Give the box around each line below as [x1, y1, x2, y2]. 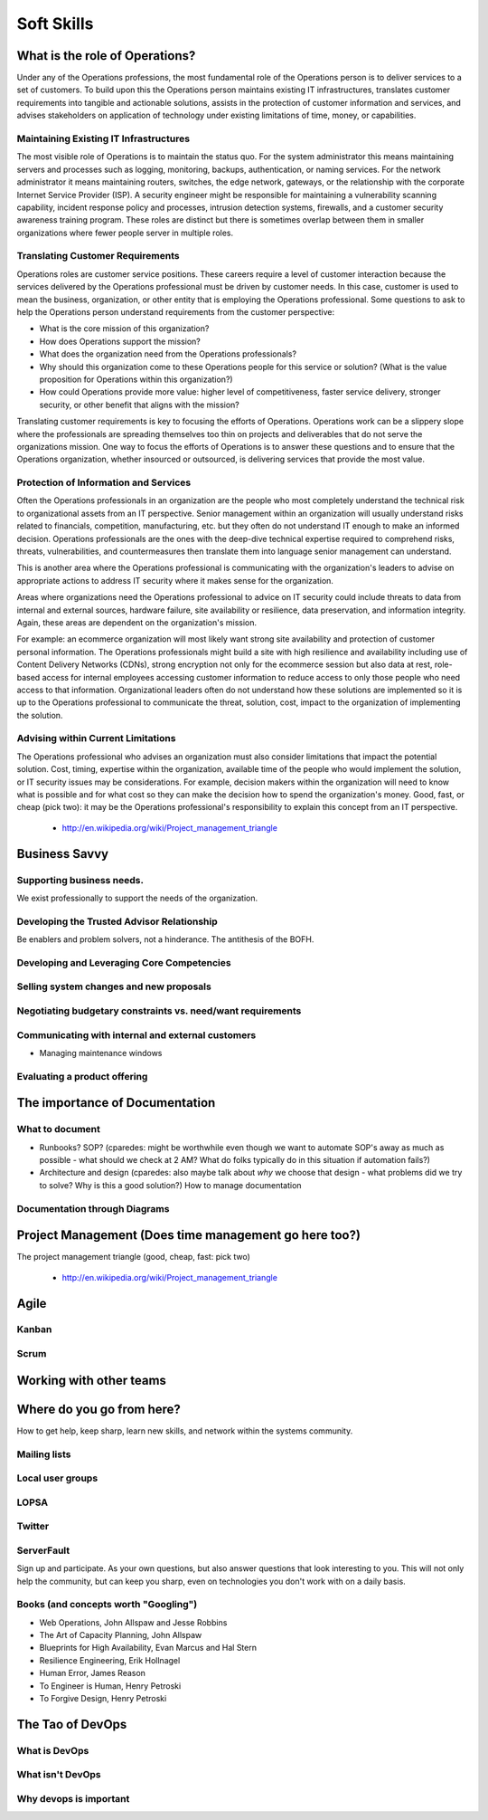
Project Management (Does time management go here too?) [16, 1227, 361, 1244]
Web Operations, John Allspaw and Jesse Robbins [39, 1616, 228, 1628]
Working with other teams [16, 1372, 167, 1388]
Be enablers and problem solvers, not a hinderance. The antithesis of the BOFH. [16, 934, 314, 945]
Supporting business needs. [16, 873, 145, 886]
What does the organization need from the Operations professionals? [39, 348, 297, 359]
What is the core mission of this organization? [39, 323, 210, 334]
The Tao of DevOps [16, 1716, 127, 1732]
